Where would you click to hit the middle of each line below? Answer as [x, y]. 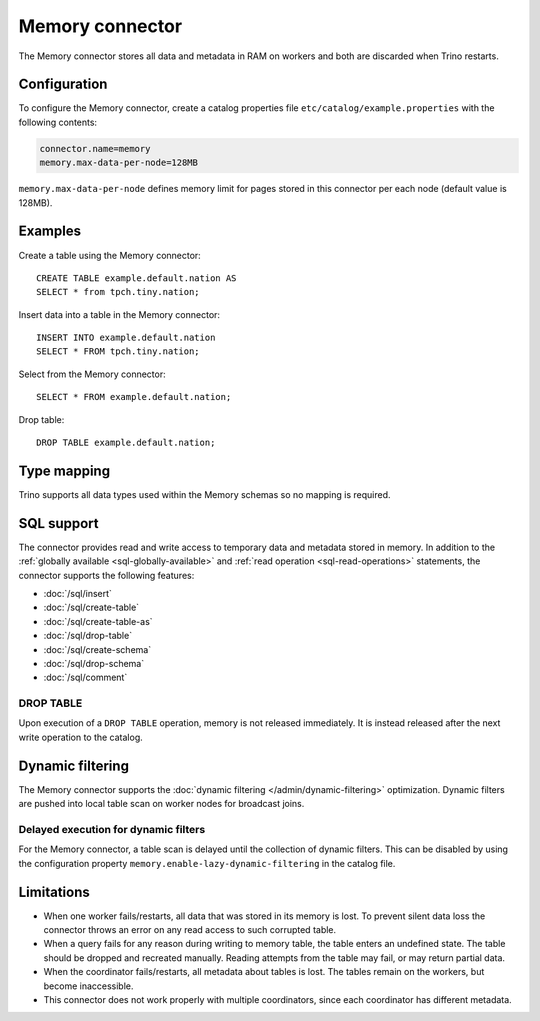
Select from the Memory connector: [92, 374]
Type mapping [64, 470]
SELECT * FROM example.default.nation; [134, 397]
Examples [50, 231]
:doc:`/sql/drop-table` [88, 636]
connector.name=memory [95, 148]
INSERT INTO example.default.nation [126, 338]
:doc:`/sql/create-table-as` [98, 621]
